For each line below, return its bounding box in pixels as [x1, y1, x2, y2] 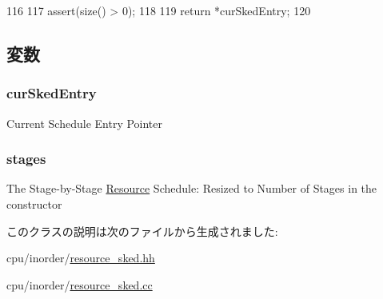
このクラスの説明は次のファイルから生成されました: [6, 222, 278, 239]
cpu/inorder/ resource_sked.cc [6, 276, 153, 293]
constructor [6, 196, 62, 212]
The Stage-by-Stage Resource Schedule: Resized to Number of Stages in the [6, 180, 377, 197]
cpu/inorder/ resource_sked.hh [6, 249, 155, 266]
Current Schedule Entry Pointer [6, 114, 163, 131]
